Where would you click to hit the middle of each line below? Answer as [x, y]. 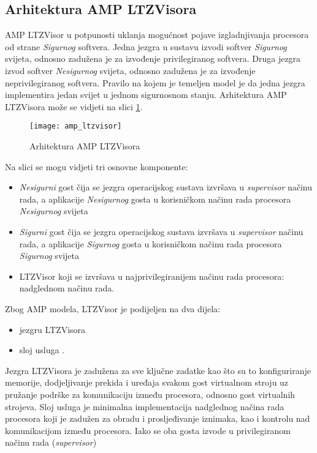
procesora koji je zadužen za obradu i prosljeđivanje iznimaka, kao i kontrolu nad [158, 418]
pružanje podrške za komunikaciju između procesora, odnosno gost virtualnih [150, 394]
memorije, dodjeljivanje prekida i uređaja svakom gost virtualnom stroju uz [147, 382]
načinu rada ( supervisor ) [51, 442]
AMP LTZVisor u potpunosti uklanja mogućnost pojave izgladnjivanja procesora [157, 35]
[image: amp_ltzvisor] [76, 126]
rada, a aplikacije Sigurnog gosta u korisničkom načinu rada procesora [151, 243]
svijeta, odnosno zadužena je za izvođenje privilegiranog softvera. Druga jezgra [153, 58]
